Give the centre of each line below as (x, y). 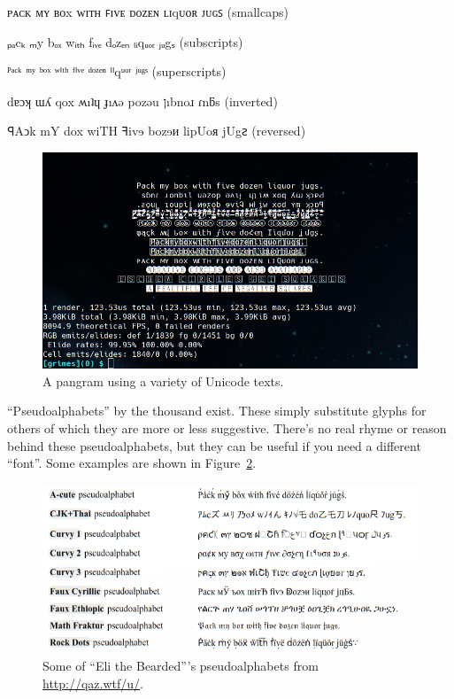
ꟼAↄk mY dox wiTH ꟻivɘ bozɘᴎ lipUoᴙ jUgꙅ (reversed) (157, 131)
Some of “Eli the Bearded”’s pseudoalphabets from (181, 666)
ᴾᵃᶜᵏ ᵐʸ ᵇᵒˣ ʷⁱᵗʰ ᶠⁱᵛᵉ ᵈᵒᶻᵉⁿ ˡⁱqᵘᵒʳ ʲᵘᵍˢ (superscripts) (117, 71)
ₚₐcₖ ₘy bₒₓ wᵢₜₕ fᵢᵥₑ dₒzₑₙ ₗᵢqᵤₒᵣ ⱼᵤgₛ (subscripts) (125, 41)
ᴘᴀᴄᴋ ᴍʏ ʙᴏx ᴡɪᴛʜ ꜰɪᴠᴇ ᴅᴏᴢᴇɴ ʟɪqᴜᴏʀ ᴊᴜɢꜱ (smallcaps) (148, 12)
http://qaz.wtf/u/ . (93, 683)
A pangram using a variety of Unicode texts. (163, 381)
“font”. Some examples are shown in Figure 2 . (132, 463)
